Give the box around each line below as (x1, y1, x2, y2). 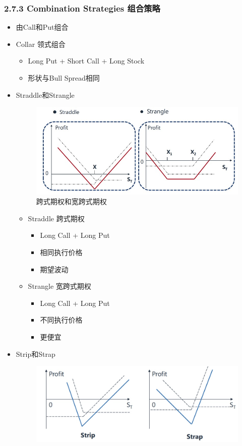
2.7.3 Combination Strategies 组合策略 (4, 2, 160, 14)
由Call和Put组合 (16, 22, 69, 32)
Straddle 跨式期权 (28, 213, 85, 223)
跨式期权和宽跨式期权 (36, 196, 107, 207)
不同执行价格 (40, 314, 83, 325)
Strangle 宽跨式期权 (28, 281, 91, 291)
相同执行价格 (40, 247, 83, 258)
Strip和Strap (16, 348, 55, 359)
